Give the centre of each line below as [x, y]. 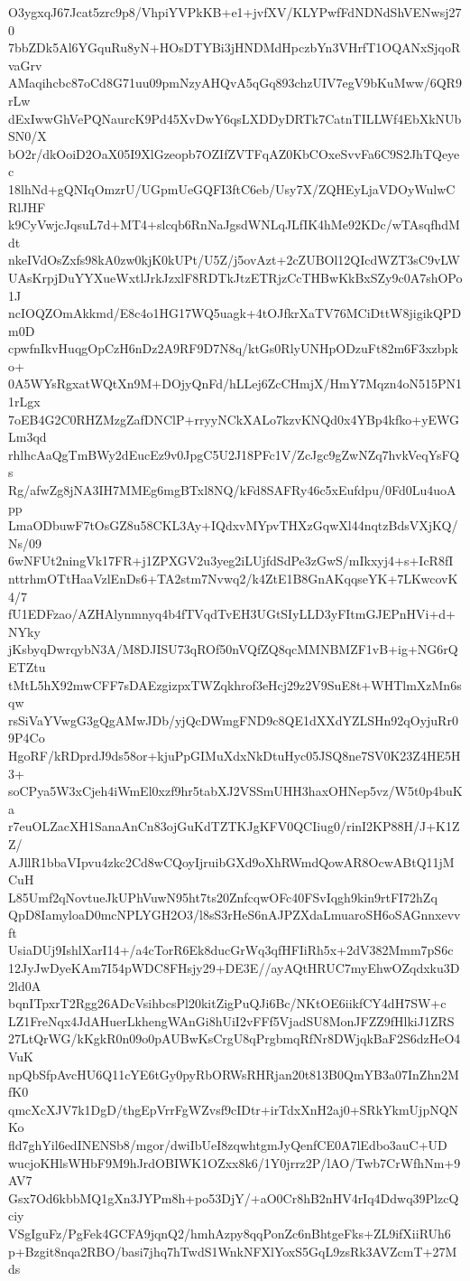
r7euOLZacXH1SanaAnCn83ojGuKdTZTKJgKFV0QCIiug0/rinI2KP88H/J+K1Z [234, 826]
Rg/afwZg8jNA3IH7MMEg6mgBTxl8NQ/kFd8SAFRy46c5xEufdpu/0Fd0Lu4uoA [232, 490]
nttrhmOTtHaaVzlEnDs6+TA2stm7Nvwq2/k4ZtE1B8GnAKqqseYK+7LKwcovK [233, 578]
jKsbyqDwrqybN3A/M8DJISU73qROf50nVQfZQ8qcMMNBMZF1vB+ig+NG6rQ [233, 649]
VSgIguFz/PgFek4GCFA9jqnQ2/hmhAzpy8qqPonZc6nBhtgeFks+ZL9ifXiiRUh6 [230, 1233]
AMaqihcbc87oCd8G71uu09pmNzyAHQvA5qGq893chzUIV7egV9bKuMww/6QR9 [235, 83]
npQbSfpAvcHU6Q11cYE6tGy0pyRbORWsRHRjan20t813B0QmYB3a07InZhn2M [234, 1074]
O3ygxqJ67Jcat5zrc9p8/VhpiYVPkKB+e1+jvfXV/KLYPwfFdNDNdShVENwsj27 [235, 12]
